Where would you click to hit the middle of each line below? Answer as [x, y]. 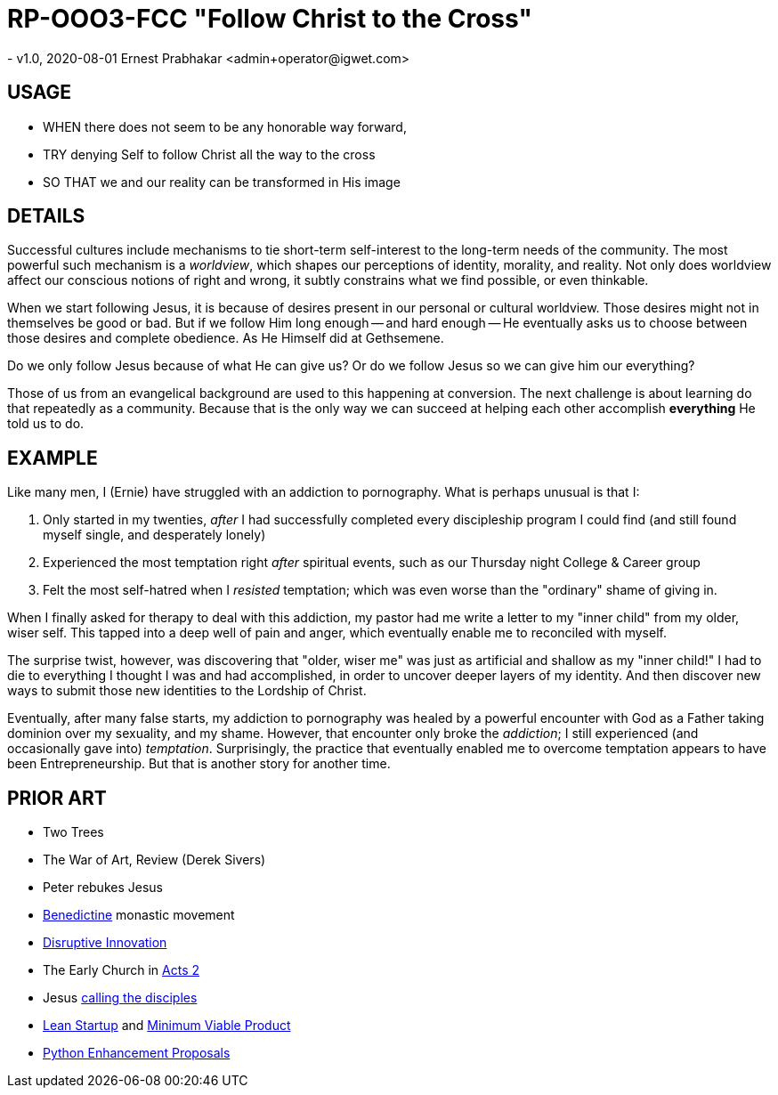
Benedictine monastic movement [139, 915]
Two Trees [73, 832]
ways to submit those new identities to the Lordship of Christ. [187, 691]
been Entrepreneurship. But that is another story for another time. [199, 764]
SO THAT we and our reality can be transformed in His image [222, 182]
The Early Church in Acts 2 [122, 970]
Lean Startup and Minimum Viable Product [167, 1026]
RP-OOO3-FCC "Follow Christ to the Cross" [270, 19]
